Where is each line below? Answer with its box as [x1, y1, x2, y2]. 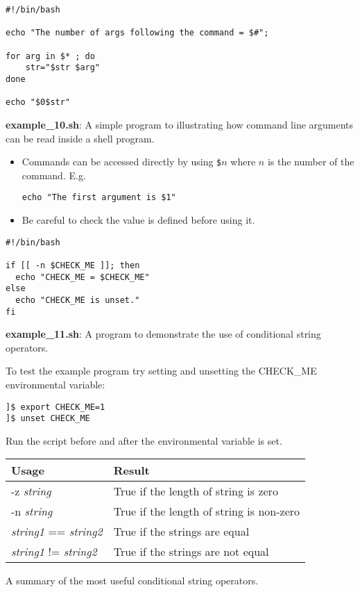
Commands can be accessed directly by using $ [22, 154, 222, 169]
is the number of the [267, 154, 354, 169]
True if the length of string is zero [113, 483, 278, 500]
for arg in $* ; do [6, 51, 95, 61]
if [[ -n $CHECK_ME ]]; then [6, 260, 140, 270]
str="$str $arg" [25, 63, 101, 73]
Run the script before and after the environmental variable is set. [6, 433, 282, 447]
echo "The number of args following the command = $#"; [6, 28, 269, 38]
